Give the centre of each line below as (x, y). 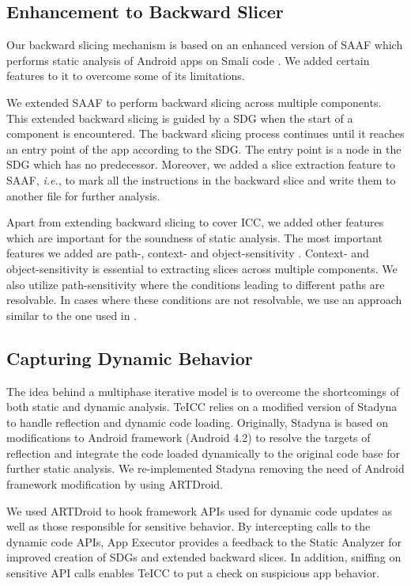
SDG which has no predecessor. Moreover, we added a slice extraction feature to (201, 164)
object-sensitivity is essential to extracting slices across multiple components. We (202, 268)
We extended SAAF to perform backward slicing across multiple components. (194, 102)
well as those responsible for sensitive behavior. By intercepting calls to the (189, 526)
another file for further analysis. (83, 195)
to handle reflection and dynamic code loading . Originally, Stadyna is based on (197, 422)
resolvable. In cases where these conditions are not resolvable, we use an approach (204, 300)
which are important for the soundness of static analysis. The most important (194, 237)
